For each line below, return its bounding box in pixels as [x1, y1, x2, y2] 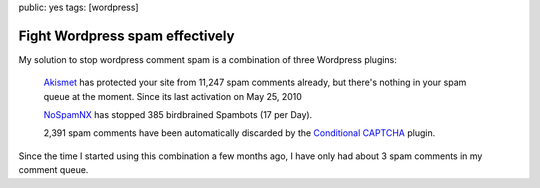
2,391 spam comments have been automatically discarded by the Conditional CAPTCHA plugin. [43, 127, 436, 139]
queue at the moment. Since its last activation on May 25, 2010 [43, 90, 302, 102]
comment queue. [18, 164, 89, 176]
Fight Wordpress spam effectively [18, 27, 235, 44]
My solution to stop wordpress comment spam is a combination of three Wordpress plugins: [18, 53, 397, 65]
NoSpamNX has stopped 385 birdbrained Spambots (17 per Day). [43, 109, 313, 121]
